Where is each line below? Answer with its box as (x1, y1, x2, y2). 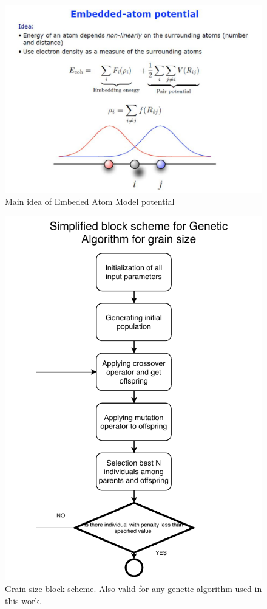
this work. (5, 594, 42, 607)
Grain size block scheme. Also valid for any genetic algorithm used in (5, 582, 262, 595)
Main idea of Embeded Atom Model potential (5, 194, 175, 207)
